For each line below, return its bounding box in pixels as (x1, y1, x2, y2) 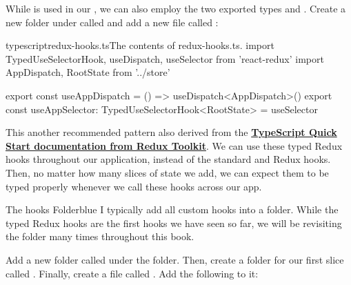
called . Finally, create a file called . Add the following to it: (6, 266, 259, 280)
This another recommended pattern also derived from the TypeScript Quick (6, 125, 337, 139)
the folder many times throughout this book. (6, 229, 194, 244)
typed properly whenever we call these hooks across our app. (6, 179, 262, 193)
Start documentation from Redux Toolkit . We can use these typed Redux (6, 138, 343, 153)
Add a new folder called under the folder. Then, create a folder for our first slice (6, 252, 344, 266)
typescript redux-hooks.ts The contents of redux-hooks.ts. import (6, 38, 274, 52)
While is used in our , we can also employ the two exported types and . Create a (6, 1, 346, 15)
